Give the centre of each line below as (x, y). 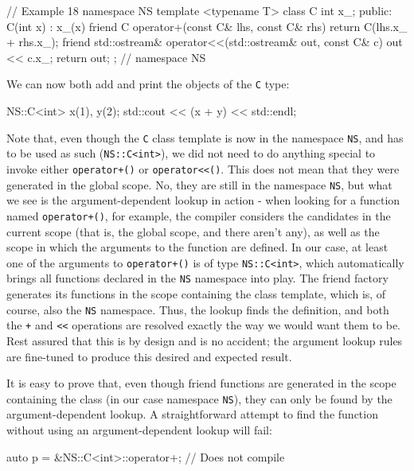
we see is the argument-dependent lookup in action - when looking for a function (203, 200)
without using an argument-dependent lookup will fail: (139, 429)
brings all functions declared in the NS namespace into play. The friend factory (197, 278)
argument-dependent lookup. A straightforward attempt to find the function (192, 414)
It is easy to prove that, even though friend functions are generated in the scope (201, 383)
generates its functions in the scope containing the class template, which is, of (196, 294)
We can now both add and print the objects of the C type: (148, 84)
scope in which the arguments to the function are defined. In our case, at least (197, 247)
